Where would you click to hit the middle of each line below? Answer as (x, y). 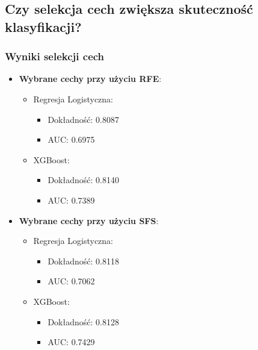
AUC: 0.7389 (71, 200)
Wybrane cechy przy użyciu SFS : (89, 220)
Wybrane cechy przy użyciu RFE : (90, 79)
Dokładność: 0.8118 (83, 261)
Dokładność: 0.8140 (83, 180)
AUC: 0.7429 (71, 342)
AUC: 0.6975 (71, 139)
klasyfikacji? (43, 26)
